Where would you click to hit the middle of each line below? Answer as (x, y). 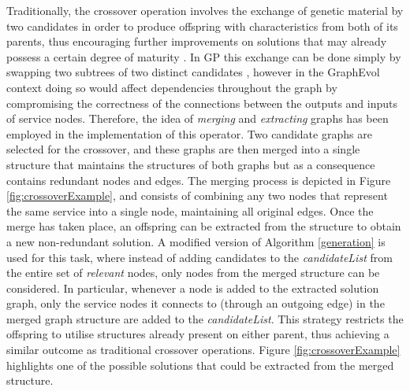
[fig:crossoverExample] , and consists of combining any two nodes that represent (197, 195)
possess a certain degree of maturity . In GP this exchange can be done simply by (204, 56)
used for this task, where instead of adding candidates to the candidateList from (199, 257)
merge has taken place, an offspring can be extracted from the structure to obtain (204, 226)
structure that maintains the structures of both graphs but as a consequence (191, 164)
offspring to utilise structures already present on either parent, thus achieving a (198, 334)
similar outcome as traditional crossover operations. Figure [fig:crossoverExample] (203, 350)
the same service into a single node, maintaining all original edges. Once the (190, 210)
